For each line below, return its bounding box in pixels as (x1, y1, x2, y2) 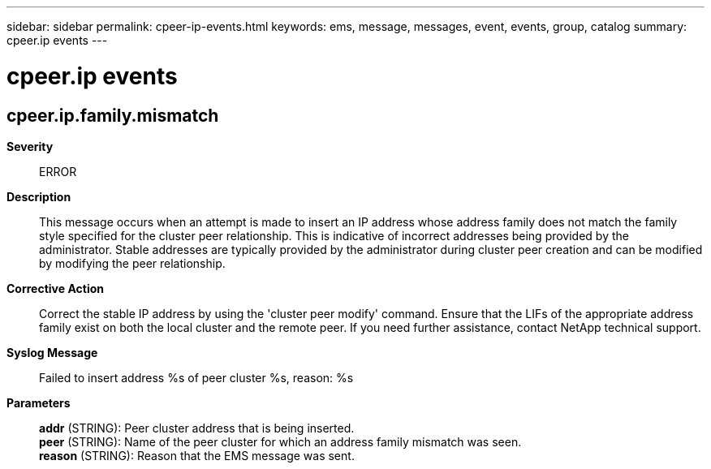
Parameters (6, 395, 71, 410)
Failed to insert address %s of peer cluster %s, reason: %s (39, 370, 354, 385)
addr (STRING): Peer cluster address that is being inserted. (39, 420, 355, 435)
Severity (6, 139, 54, 153)
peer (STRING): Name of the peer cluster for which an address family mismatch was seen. (39, 434, 522, 449)
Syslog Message (6, 345, 98, 359)
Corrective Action (6, 281, 104, 295)
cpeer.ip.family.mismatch (6, 105, 219, 126)
